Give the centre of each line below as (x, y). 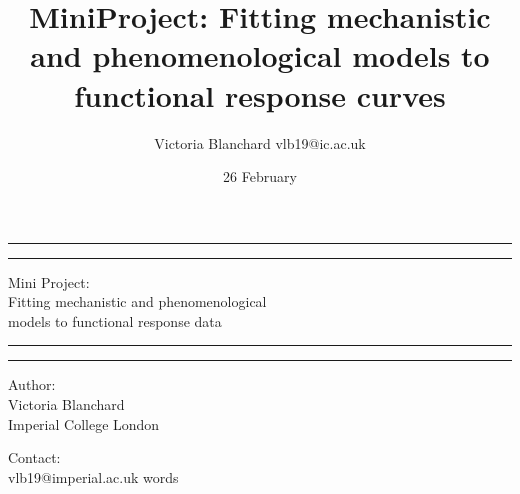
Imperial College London (84, 423)
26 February (260, 176)
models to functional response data (115, 320)
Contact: (34, 457)
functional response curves (260, 94)
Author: (32, 384)
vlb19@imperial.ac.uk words (93, 476)
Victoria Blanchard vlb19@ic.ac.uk (260, 142)
